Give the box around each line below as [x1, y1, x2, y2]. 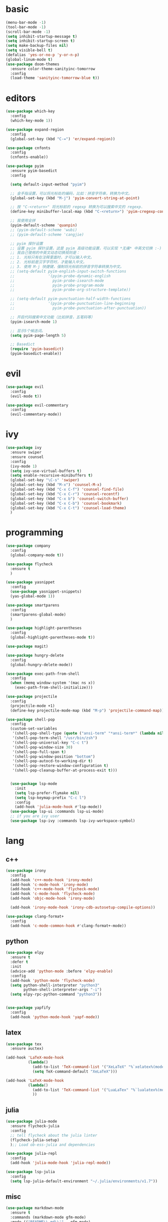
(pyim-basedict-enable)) [10, 351, 62, 356]
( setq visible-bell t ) [5, 48, 53, 53]
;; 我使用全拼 [10, 218, 36, 223]
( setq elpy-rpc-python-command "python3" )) [10, 992, 102, 997]
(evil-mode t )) [10, 394, 42, 399]
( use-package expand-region [5, 127, 64, 132]
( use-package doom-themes [5, 61, 59, 67]
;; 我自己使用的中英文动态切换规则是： [10, 250, 80, 255]
